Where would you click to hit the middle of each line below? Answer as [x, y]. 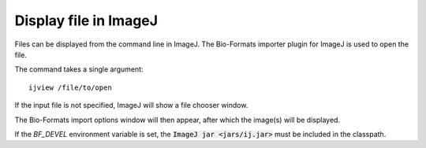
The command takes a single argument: [79, 69]
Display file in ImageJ [86, 20]
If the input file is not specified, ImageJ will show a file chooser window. [131, 105]
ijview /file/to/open [70, 87]
